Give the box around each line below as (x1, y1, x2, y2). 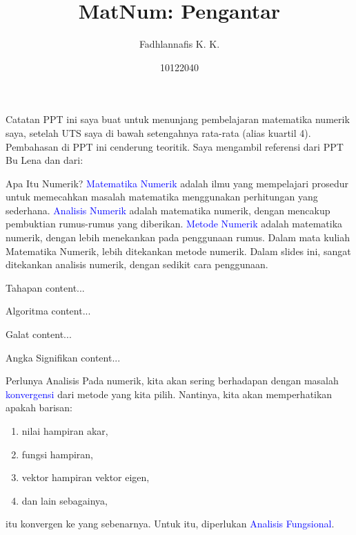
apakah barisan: (6, 400, 72, 415)
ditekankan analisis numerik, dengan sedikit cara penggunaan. (6, 257, 268, 272)
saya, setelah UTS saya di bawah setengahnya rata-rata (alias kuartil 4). (6, 125, 311, 140)
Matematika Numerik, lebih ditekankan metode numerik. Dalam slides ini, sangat (6, 243, 351, 258)
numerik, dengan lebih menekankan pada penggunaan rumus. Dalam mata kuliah (6, 230, 350, 245)
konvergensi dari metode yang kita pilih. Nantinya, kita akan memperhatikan (6, 386, 333, 401)
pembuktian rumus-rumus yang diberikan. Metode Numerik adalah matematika (6, 216, 343, 231)
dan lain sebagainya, (21, 493, 108, 507)
